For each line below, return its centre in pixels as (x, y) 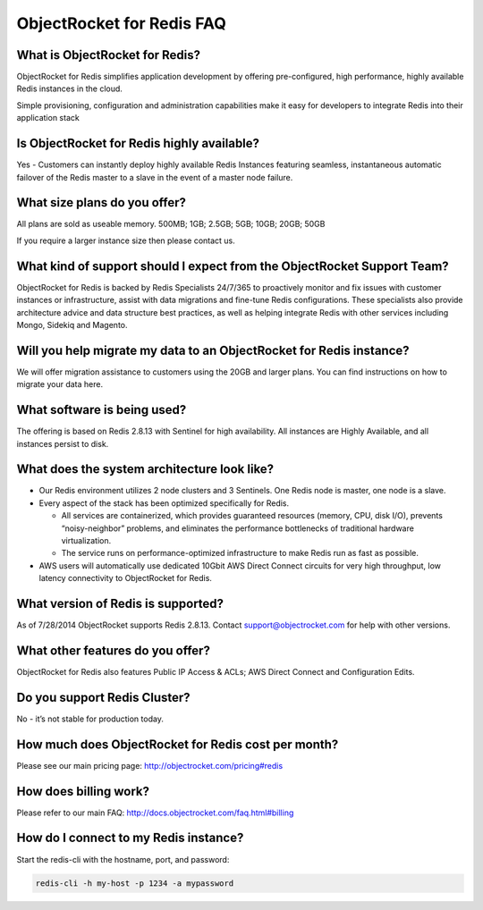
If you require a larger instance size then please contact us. (126, 240)
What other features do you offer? (113, 650)
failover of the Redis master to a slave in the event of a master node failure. (155, 177)
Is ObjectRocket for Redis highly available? (138, 143)
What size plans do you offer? (102, 202)
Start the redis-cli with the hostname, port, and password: (123, 859)
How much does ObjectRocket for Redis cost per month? (178, 744)
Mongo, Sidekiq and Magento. (72, 324)
